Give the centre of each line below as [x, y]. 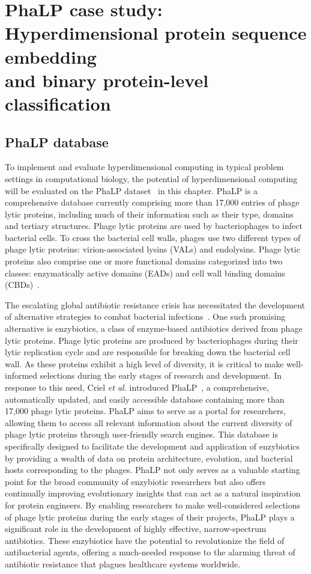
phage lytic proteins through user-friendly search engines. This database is [141, 434]
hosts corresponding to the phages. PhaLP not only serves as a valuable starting [152, 470]
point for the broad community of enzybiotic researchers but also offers [135, 481]
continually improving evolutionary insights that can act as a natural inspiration [153, 493]
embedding [51, 56]
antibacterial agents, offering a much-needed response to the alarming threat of [150, 552]
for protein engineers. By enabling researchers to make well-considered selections [153, 505]
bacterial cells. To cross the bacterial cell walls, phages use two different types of [153, 237]
